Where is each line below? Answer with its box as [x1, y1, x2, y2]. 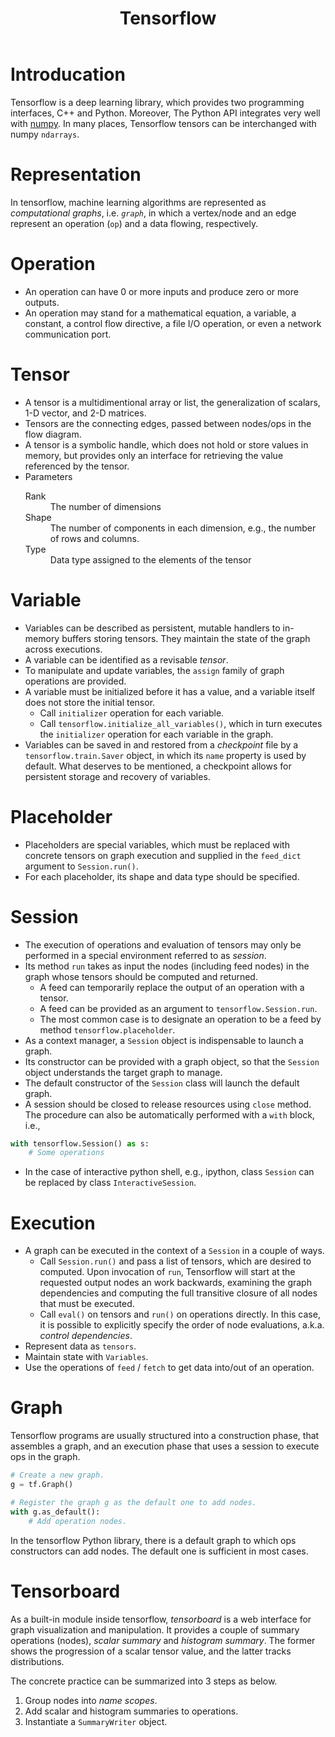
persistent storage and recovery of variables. [24, 770, 211, 782]
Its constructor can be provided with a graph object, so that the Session [24, 1055, 320, 1067]
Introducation [10, 63, 126, 86]
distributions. [10, 1655, 65, 1667]
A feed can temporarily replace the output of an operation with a [39, 981, 305, 993]
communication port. [24, 328, 112, 340]
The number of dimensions [49, 500, 162, 512]
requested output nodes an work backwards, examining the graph [39, 1277, 312, 1289]
